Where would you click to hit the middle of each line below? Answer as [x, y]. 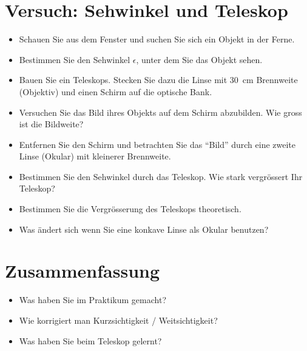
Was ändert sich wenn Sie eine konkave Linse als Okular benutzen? [144, 229]
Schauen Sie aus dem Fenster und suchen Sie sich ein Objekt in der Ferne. [157, 39]
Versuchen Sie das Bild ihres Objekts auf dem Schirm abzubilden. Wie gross [160, 112]
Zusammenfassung [83, 271]
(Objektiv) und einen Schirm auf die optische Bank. [116, 91]
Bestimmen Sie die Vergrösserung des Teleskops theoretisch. [130, 209]
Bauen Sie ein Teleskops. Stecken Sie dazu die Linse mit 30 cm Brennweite [158, 80]
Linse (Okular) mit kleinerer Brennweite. [95, 156]
